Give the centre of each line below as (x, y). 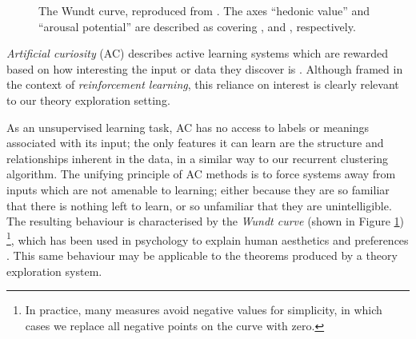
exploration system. (54, 271)
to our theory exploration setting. (88, 100)
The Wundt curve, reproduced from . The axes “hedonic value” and (204, 10)
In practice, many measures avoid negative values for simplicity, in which (204, 310)
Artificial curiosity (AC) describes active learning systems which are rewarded (198, 53)
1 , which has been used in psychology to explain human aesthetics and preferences (208, 238)
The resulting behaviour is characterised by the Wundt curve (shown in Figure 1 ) (206, 221)
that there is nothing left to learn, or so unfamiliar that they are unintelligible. (199, 205)
